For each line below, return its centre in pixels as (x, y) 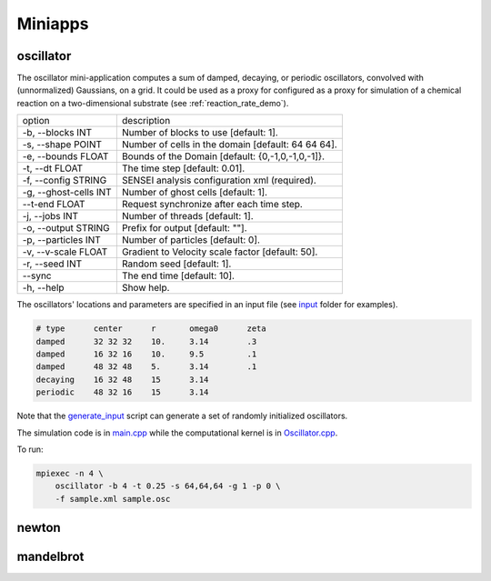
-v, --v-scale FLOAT (65, 252)
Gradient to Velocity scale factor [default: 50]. (220, 252)
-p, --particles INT (62, 240)
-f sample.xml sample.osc (113, 499)
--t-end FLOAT (54, 205)
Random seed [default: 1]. (176, 264)
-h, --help (43, 288)
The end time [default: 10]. (178, 275)
